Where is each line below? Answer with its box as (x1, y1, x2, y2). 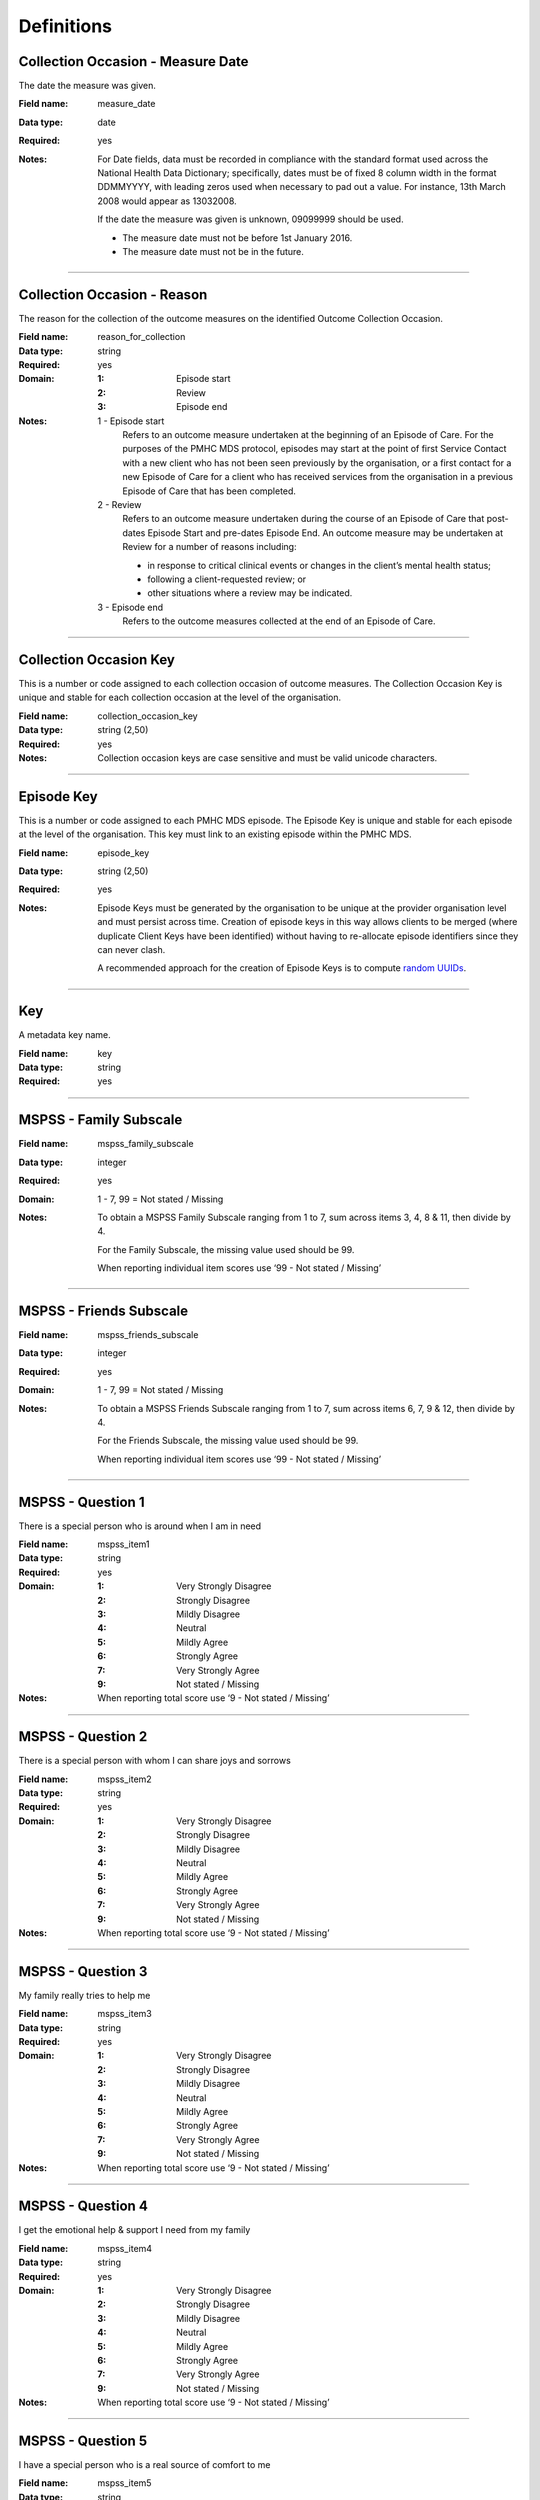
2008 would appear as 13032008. (97, 195, 237, 207)
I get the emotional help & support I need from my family (18, 2224, 251, 2236)
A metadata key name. (18, 1029, 112, 1041)
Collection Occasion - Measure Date (18, 53, 249, 70)
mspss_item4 (97, 2242, 153, 2254)
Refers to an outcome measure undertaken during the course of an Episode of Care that (122, 513, 485, 525)
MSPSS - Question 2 (18, 1728, 148, 1745)
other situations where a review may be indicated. (147, 587, 353, 599)
